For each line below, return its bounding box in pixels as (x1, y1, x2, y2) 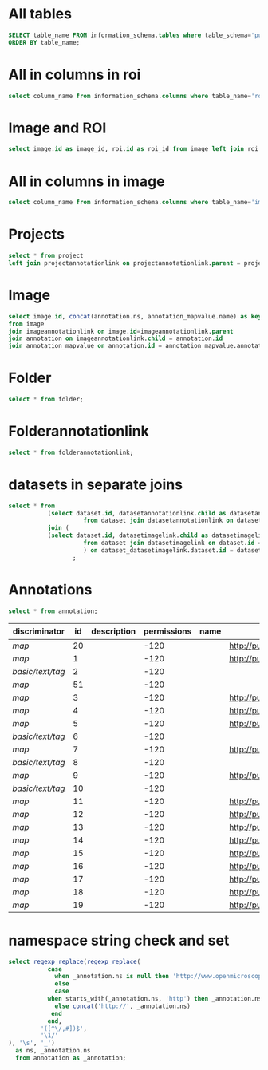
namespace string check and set (8, 931, 230, 950)
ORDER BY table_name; (8, 38, 81, 46)
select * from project (8, 252, 84, 260)
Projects (8, 225, 65, 243)
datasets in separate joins (8, 476, 183, 493)
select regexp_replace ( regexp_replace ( (8, 957, 141, 965)
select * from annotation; (8, 607, 98, 615)
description (91, 626, 136, 637)
